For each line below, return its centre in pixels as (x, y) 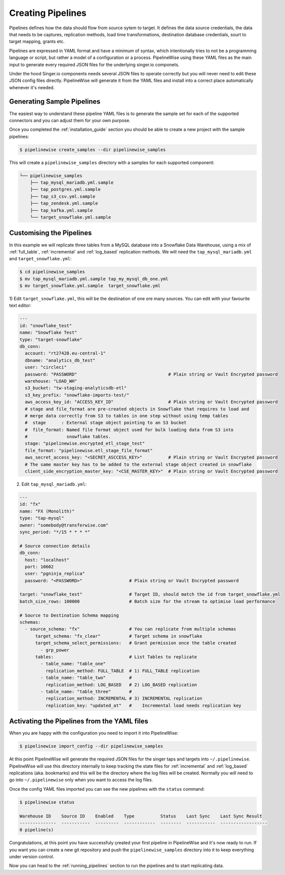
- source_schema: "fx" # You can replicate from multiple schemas (131, 629)
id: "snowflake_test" (46, 325)
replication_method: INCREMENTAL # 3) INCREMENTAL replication (124, 699)
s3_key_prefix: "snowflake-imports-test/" (77, 395)
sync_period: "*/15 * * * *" (55, 532)
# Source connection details (55, 546)
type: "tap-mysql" (42, 518)
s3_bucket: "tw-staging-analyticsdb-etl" (76, 388)
